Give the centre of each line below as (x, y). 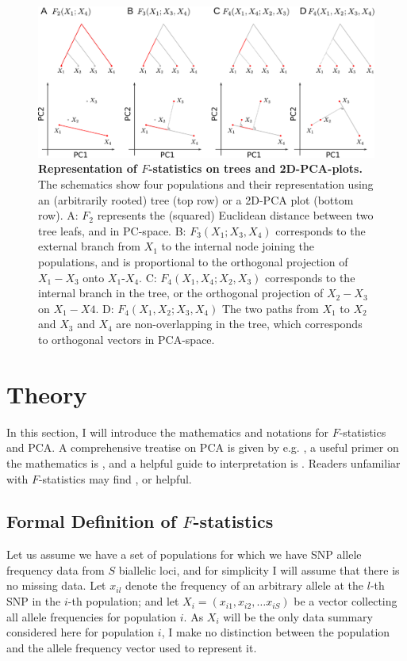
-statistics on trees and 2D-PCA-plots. (255, 168)
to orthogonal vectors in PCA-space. (127, 339)
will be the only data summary (298, 616)
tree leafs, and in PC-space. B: (112, 230)
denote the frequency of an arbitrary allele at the (245, 585)
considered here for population (81, 632)
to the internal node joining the (238, 246)
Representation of (88, 168)
